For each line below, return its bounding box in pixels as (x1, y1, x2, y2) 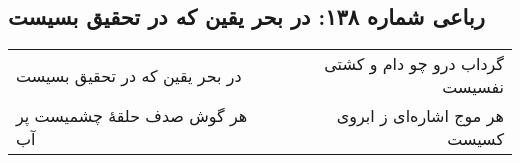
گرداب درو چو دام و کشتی (324, 52, 504, 76)
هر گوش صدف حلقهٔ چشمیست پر (16, 104, 248, 128)
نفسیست (442, 75, 504, 99)
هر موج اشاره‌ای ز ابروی (336, 104, 504, 128)
